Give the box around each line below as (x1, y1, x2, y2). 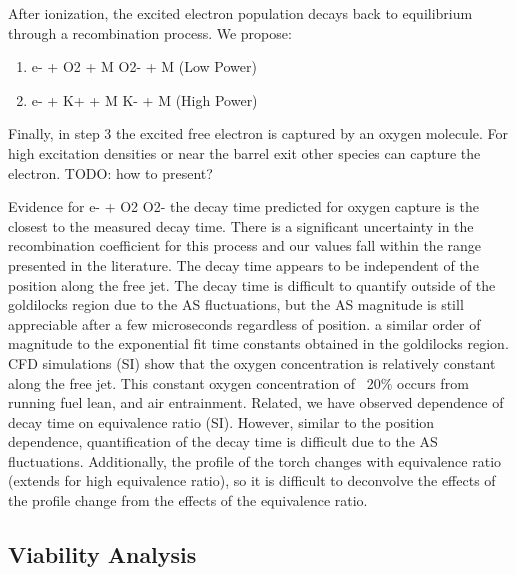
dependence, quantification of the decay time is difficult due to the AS (8, 431, 438, 452)
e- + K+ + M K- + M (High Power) (31, 89, 258, 110)
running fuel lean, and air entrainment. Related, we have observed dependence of (8, 392, 504, 413)
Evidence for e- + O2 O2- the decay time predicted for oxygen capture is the (8, 196, 479, 217)
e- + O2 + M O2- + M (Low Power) (31, 56, 257, 77)
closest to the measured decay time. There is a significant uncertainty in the (8, 215, 474, 236)
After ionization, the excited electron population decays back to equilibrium (8, 3, 473, 23)
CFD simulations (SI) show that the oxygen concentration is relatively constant (8, 352, 496, 373)
